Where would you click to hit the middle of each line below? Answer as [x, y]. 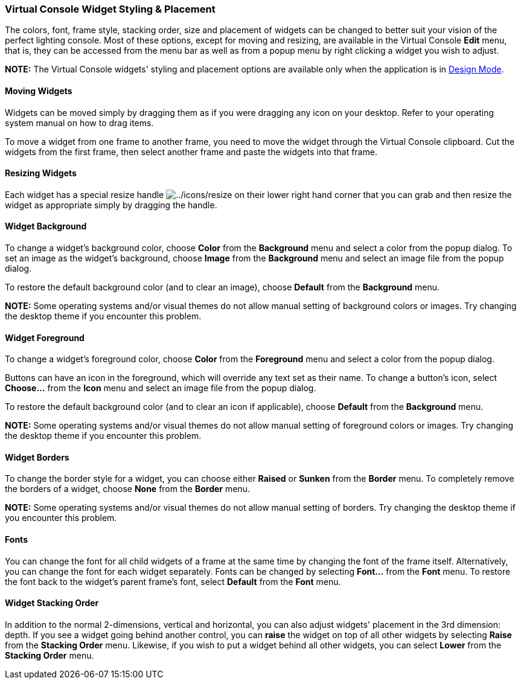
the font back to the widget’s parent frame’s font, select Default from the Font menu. [173, 581]
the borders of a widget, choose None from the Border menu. [127, 489]
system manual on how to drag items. [79, 123]
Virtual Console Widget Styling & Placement [110, 9]
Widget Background [46, 226]
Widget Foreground [45, 337]
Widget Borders [37, 457]
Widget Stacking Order [52, 603]
